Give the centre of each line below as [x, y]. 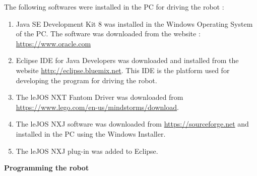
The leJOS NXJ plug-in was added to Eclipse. [87, 151]
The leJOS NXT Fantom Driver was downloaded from [100, 97]
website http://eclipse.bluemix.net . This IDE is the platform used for [123, 70]
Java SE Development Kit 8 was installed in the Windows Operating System [134, 23]
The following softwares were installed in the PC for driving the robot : [114, 7]
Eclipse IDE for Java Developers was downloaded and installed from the [127, 60]
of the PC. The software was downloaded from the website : [108, 34]
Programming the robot [47, 168]
